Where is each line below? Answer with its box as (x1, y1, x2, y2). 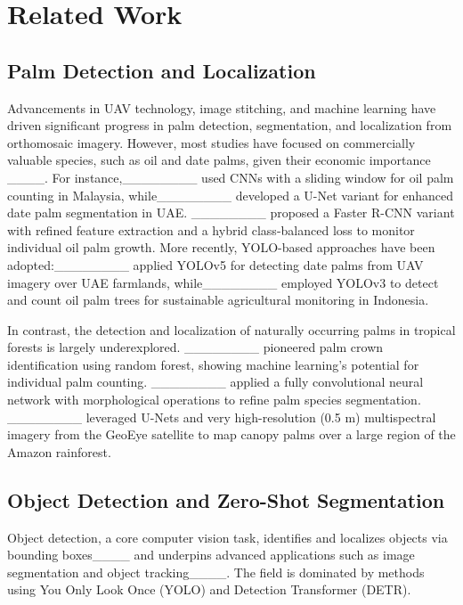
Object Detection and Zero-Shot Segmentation (7, 486, 445, 513)
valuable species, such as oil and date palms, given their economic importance (7, 151, 431, 169)
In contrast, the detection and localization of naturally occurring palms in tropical (7, 320, 456, 339)
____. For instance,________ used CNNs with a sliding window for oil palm (7, 168, 454, 186)
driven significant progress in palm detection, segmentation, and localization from (7, 116, 452, 135)
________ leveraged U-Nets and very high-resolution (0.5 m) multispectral (7, 407, 436, 426)
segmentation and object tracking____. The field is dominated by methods (7, 562, 425, 581)
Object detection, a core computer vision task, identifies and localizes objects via (7, 527, 448, 546)
